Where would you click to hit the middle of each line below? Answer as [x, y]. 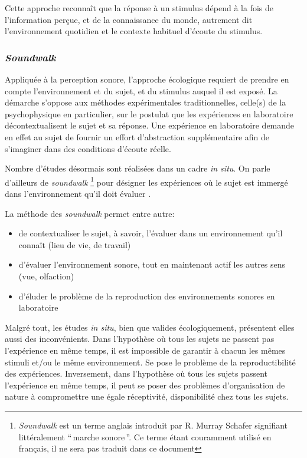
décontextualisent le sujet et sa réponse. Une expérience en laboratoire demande [150, 125]
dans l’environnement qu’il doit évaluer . [78, 193]
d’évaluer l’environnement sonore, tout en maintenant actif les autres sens [152, 264]
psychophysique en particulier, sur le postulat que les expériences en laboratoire [149, 113]
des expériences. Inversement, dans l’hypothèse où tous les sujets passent [136, 373]
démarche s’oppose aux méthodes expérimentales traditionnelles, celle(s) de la [146, 102]
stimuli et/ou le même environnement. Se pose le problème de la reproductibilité [150, 362]
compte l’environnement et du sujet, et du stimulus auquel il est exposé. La [141, 90]
